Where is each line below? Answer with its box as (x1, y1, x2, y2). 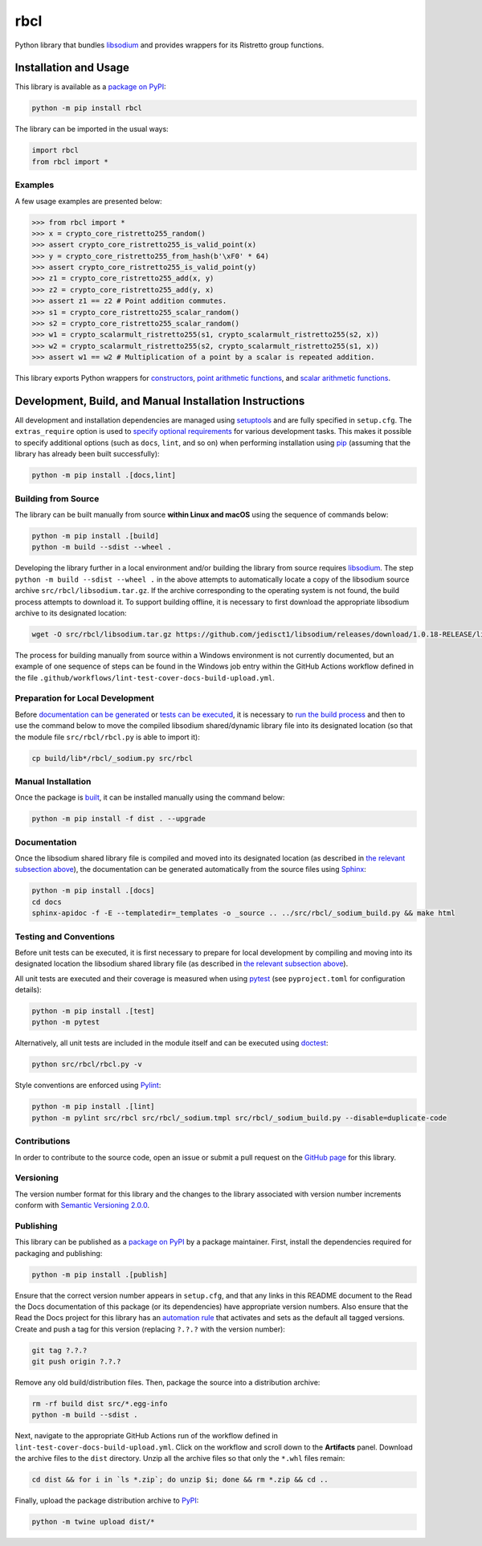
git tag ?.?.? (31, 1346, 88, 1355)
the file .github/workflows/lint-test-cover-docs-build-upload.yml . (14, 673, 275, 682)
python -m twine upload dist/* (31, 1517, 156, 1527)
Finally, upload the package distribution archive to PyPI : (14, 1495, 199, 1506)
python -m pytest (31, 1017, 100, 1027)
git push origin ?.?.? (31, 1357, 121, 1366)
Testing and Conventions (14, 930, 116, 942)
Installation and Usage (14, 61, 130, 75)
